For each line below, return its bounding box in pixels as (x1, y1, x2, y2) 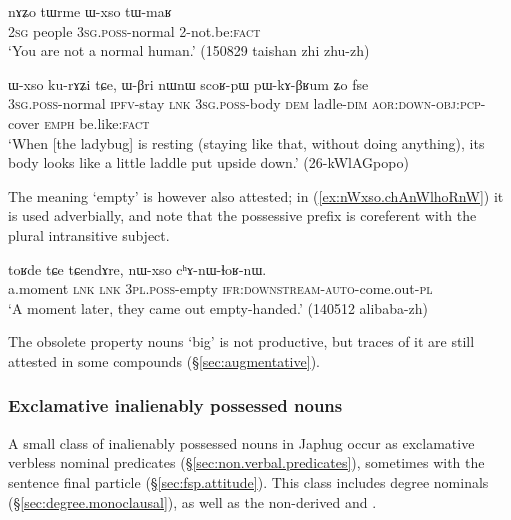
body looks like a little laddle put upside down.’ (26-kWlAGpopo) (8, 152, 409, 173)
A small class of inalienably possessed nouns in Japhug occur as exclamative (8, 432, 475, 453)
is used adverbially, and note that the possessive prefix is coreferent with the (8, 205, 477, 226)
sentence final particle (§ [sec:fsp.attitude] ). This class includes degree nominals (8, 471, 489, 492)
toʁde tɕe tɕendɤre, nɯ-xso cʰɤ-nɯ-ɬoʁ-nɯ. (8, 258, 267, 279)
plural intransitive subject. (8, 224, 170, 245)
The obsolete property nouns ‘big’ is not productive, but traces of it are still (8, 331, 475, 352)
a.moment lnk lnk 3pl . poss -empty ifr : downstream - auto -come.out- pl (8, 278, 433, 299)
